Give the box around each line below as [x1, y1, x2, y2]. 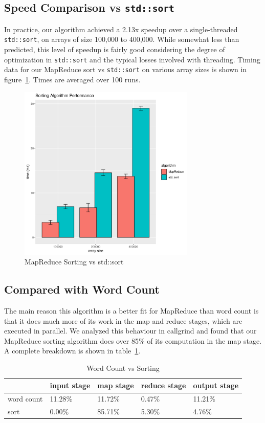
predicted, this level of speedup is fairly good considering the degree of [4, 44, 225, 55]
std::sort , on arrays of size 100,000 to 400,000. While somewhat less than [4, 34, 239, 44]
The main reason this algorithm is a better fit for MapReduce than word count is [4, 305, 259, 316]
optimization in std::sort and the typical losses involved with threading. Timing [4, 54, 260, 64]
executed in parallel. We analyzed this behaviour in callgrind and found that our [4, 325, 257, 336]
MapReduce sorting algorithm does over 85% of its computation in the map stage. [4, 335, 262, 346]
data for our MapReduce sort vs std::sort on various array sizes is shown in [4, 64, 247, 75]
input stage [50, 380, 91, 391]
